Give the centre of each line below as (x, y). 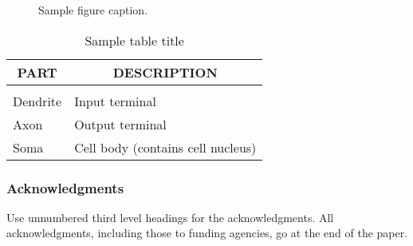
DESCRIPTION (165, 72)
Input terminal (115, 101)
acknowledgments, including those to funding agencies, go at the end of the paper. (207, 233)
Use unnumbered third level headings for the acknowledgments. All (170, 217)
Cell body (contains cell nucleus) (165, 147)
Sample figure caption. (93, 10)
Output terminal (120, 124)
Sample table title (134, 40)
